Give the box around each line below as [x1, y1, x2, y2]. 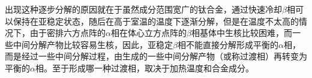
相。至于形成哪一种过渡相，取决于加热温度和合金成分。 [35, 61, 254, 74]
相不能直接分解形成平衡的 [177, 38, 278, 50]
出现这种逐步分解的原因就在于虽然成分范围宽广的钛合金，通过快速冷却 [5, 3, 282, 15]
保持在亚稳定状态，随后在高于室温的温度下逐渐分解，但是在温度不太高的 [13, 14, 299, 27]
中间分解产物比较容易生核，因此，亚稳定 [13, 38, 173, 50]
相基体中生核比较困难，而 [191, 26, 292, 39]
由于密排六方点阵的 [29, 26, 106, 39]
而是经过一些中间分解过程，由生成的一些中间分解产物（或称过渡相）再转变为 [5, 50, 307, 62]
